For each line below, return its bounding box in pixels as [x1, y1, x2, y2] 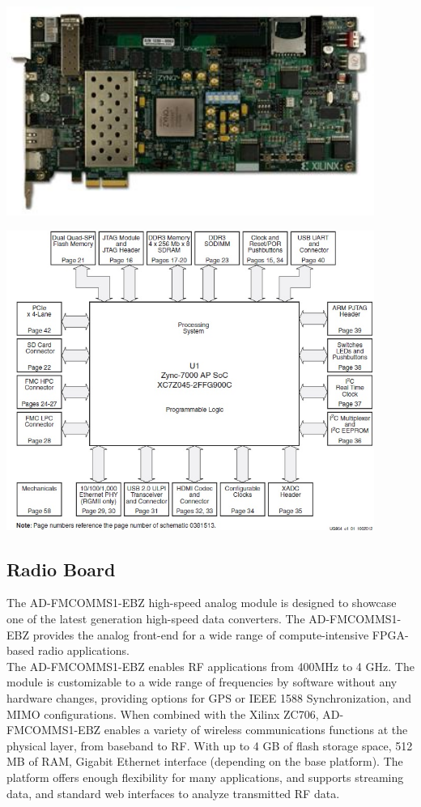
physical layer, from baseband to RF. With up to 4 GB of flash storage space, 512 [6, 737, 413, 754]
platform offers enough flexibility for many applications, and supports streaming [6, 768, 404, 785]
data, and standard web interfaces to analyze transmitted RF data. [6, 784, 340, 801]
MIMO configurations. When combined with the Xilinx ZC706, [6, 705, 319, 722]
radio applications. [37, 642, 130, 659]
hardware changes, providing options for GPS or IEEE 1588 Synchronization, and [6, 690, 411, 706]
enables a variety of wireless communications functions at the [104, 721, 408, 738]
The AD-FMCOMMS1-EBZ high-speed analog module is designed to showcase [6, 594, 397, 611]
